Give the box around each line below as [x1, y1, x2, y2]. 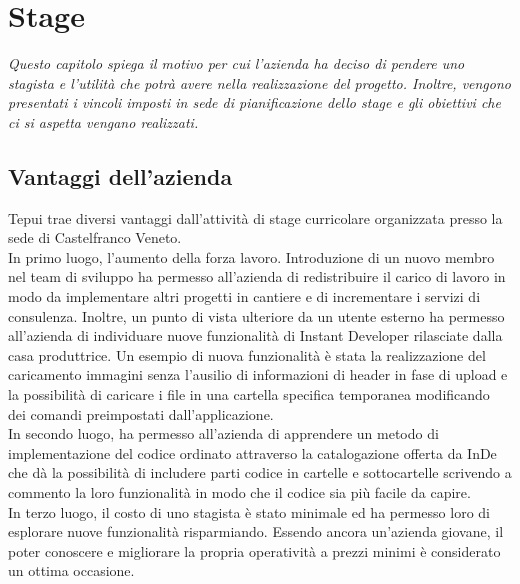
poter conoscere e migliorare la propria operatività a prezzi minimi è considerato [8, 540, 501, 561]
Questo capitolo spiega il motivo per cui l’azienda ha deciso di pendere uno [8, 53, 465, 74]
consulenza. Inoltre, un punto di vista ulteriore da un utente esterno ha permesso [8, 305, 505, 326]
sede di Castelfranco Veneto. [8, 227, 182, 248]
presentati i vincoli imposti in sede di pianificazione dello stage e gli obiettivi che [8, 92, 501, 113]
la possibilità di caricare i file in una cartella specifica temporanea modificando [8, 384, 490, 405]
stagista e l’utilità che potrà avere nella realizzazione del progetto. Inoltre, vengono [8, 72, 511, 93]
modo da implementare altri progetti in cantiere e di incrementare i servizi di [8, 286, 481, 307]
